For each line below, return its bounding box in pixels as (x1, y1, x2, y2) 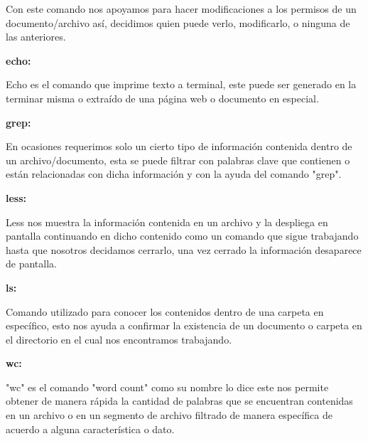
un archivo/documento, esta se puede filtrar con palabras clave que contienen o (6, 152, 350, 167)
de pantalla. (6, 256, 57, 271)
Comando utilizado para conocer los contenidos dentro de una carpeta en (6, 304, 324, 319)
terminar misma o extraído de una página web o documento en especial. (6, 90, 319, 105)
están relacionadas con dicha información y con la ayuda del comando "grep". (6, 166, 342, 181)
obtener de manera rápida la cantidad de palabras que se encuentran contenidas (6, 393, 353, 408)
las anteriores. (6, 29, 66, 44)
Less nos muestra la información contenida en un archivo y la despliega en (6, 214, 328, 229)
